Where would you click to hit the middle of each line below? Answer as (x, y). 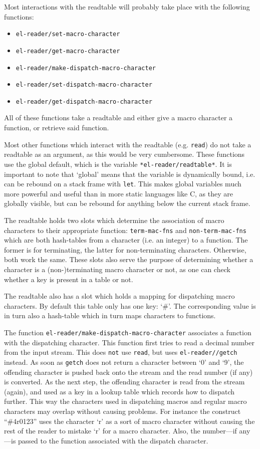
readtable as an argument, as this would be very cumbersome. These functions (124, 154)
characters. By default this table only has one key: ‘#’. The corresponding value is (130, 305)
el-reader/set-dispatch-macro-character (84, 85)
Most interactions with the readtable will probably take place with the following (127, 7)
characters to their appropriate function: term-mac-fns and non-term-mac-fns (125, 230)
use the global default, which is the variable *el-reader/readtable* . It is (118, 164)
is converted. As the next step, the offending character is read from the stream (124, 382)
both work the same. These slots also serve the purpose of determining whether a (129, 259)
